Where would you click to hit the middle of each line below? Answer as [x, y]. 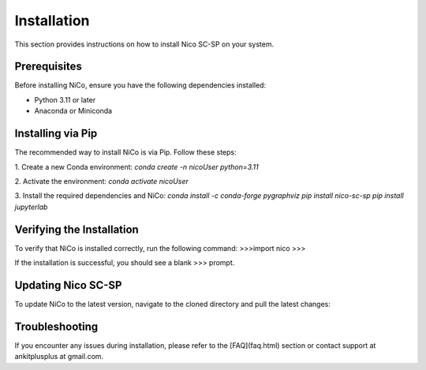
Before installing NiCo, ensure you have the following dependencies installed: [140, 85]
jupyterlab [31, 207]
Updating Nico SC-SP [68, 285]
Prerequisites [48, 67]
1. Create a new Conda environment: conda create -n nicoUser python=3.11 [137, 166]
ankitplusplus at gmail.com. [59, 357]
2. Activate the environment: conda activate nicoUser [101, 181]
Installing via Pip [56, 134]
